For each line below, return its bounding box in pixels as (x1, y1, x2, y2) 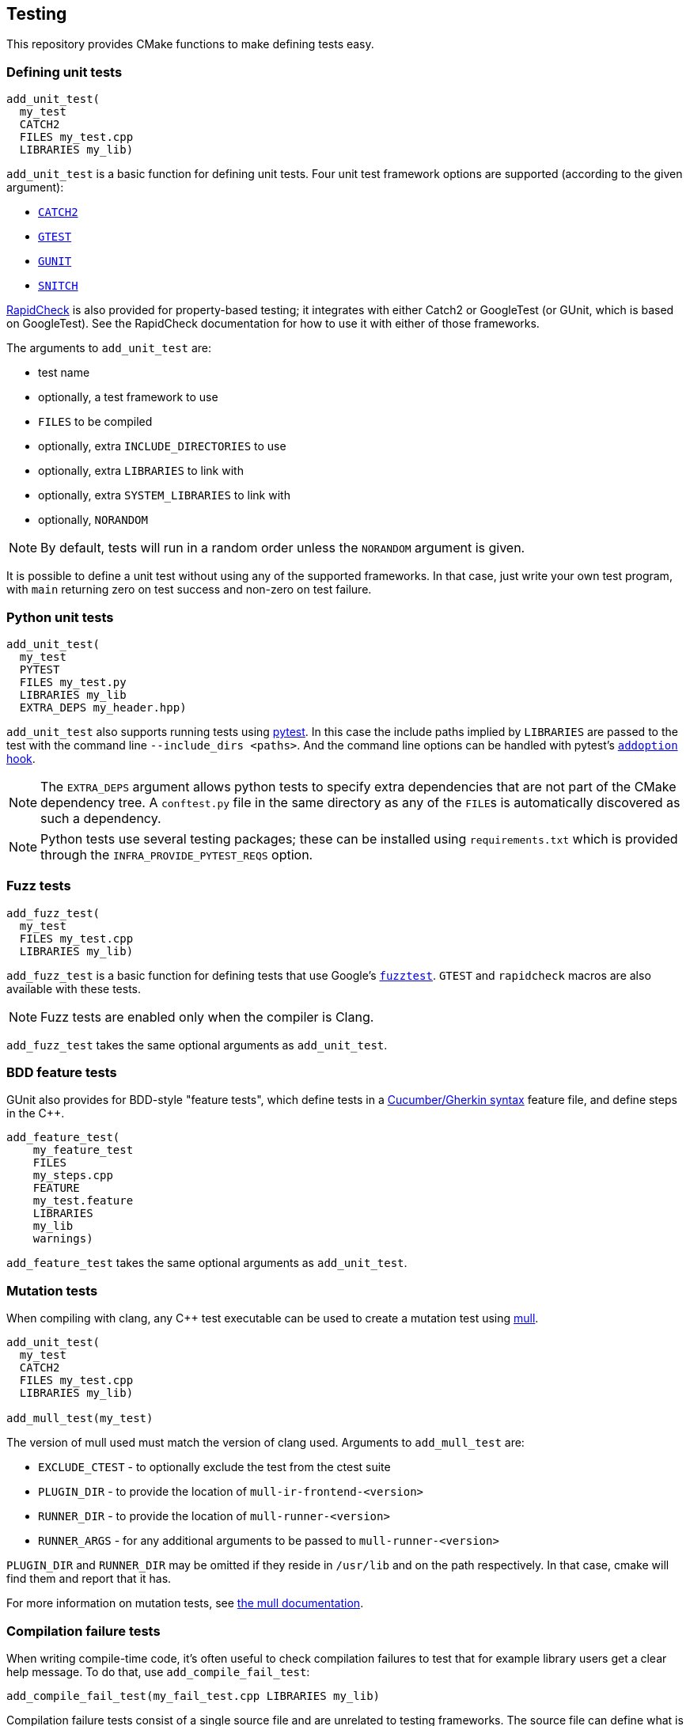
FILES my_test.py (19, 675, 127, 689)
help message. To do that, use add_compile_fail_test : (6, 1664, 310, 1679)
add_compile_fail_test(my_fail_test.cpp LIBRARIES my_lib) (6, 1689, 381, 1702)
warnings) (32, 1232, 93, 1246)
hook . (6, 751, 36, 765)
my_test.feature (32, 1194, 134, 1208)
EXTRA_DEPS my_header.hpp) (19, 700, 187, 714)
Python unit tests (6, 609, 114, 625)
